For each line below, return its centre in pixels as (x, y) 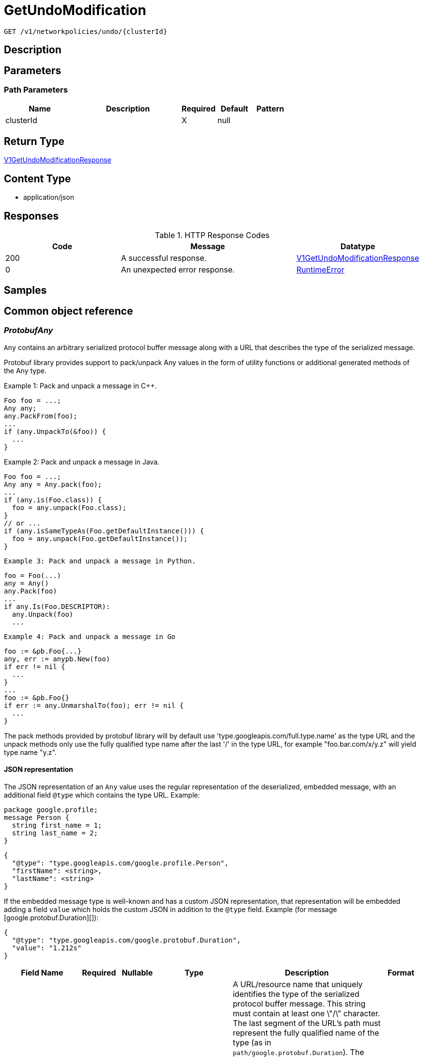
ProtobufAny (29, 330)
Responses (31, 216)
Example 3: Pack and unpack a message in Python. (100, 561)
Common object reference (69, 311)
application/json (49, 197)
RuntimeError (320, 269)
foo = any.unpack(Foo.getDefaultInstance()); (100, 538)
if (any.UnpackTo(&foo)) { (55, 431)
